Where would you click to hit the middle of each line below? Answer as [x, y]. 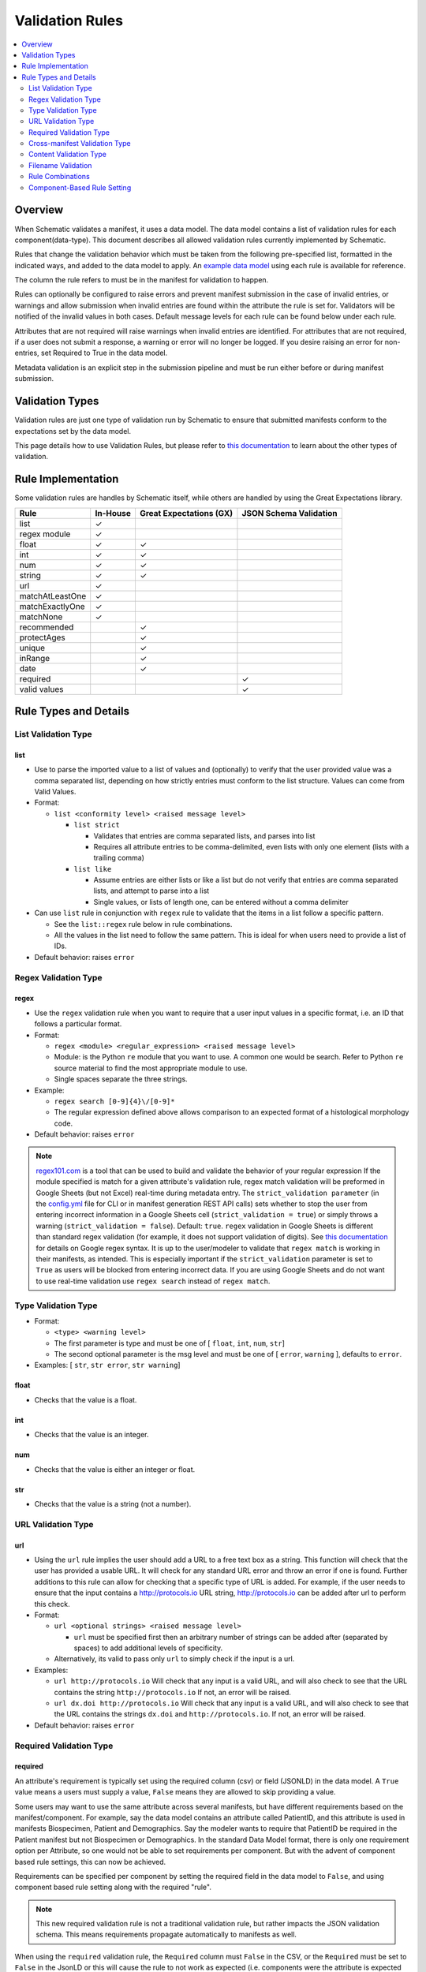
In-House [113, 513]
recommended [47, 627]
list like [93, 869]
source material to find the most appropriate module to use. [151, 1068]
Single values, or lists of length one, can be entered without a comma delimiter [221, 902]
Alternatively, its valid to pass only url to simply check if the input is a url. [174, 1659]
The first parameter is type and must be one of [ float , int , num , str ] [170, 1343]
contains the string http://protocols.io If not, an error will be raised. [173, 1692]
